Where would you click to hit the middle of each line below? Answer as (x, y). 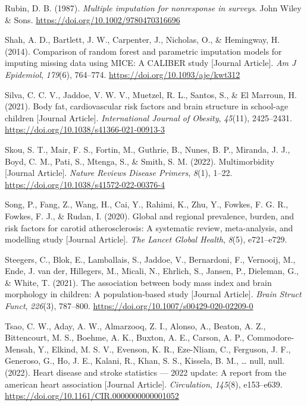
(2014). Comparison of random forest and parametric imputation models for (143, 51)
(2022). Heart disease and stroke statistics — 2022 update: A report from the (146, 372)
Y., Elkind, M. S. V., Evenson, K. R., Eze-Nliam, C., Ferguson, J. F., (164, 349)
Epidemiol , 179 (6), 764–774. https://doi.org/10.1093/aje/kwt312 (123, 74)
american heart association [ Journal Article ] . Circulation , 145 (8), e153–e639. (144, 384)
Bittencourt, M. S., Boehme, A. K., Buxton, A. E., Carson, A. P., (125, 337)
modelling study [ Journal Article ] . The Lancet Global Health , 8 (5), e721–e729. (146, 239)
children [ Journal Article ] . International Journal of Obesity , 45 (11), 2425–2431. (148, 117)
